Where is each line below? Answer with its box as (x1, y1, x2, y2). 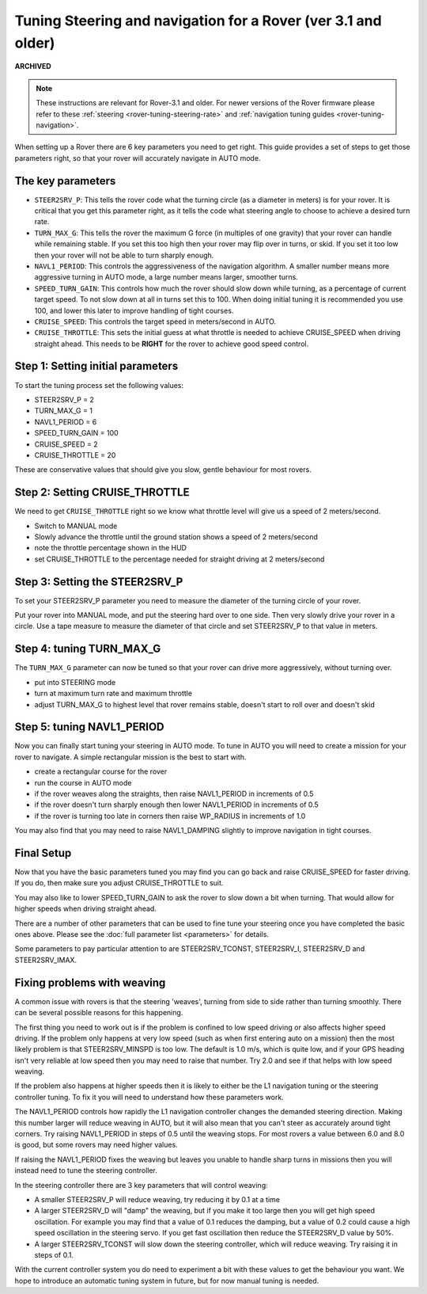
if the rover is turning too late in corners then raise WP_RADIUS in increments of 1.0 (34, 811, 306, 820)
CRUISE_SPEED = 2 (34, 440, 98, 449)
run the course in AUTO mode (34, 778, 132, 787)
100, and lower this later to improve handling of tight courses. (34, 306, 234, 315)
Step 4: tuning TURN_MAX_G (14, 642, 161, 656)
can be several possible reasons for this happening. (14, 1008, 183, 1018)
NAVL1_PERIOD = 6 (34, 417, 97, 427)
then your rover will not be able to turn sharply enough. (34, 250, 214, 260)
